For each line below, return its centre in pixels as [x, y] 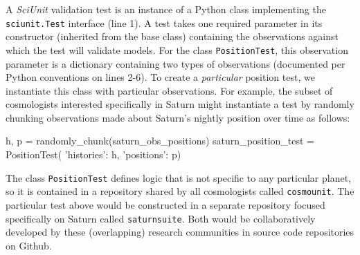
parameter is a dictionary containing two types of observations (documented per [175, 63]
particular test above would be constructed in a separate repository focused [165, 204]
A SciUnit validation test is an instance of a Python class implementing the [166, 9]
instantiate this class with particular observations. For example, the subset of [169, 90]
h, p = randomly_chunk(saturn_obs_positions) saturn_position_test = [160, 141]
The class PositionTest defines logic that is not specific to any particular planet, [178, 177]
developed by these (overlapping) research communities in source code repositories [180, 232]
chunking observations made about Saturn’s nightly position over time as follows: [178, 117]
